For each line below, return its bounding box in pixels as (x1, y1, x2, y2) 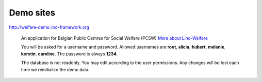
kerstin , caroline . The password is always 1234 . (21, 51, 118, 57)
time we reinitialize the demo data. (21, 66, 90, 72)
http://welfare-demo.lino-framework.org (9, 24, 89, 30)
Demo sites (9, 7, 55, 18)
